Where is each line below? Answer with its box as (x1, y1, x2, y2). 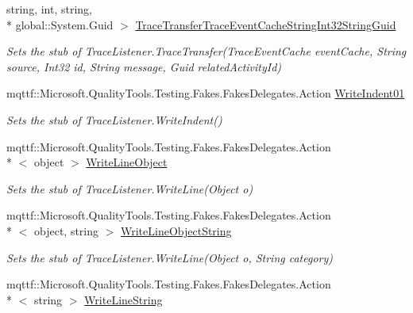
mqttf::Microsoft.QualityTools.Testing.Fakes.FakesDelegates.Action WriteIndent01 (6, 85, 405, 101)
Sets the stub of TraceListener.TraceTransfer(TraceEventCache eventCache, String (6, 43, 407, 59)
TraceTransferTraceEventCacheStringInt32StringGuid (135, 16, 396, 32)
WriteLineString (84, 291, 163, 307)
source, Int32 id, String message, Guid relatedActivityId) (6, 58, 282, 74)
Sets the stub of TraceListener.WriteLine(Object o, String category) (6, 249, 334, 265)
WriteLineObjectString (121, 222, 232, 239)
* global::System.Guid (6, 16, 114, 32)
